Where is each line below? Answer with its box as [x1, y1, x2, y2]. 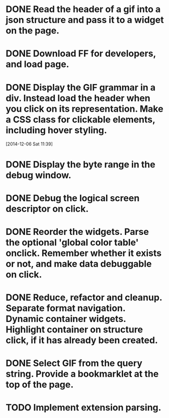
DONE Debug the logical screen [6, 192, 140, 204]
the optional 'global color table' [6, 236, 139, 248]
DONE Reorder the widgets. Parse [6, 226, 149, 237]
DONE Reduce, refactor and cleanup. [6, 292, 162, 303]
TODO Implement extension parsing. [6, 402, 161, 413]
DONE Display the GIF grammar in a [6, 81, 156, 93]
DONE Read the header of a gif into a [6, 4, 161, 15]
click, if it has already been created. [6, 335, 158, 346]
